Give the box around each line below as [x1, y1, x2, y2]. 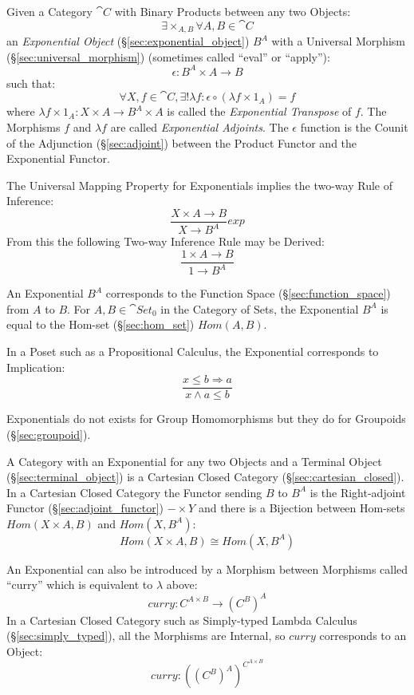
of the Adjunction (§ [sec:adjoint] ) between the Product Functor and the [6, 134, 357, 151]
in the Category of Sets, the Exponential [160, 300, 359, 317]
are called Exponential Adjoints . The [110, 118, 289, 135]
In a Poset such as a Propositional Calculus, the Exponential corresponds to [6, 343, 379, 360]
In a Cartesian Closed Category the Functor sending [6, 484, 262, 500]
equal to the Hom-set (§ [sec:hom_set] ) [6, 316, 195, 333]
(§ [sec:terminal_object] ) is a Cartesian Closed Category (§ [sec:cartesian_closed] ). [6, 468, 404, 485]
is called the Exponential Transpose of [167, 103, 352, 120]
